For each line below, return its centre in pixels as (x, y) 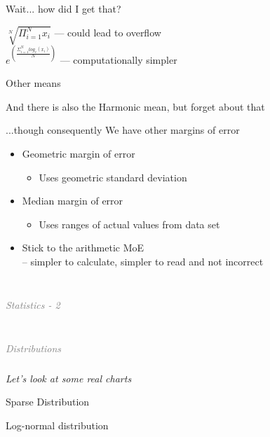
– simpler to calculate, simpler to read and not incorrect (143, 261)
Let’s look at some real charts (69, 378)
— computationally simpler (119, 59)
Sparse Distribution (48, 402)
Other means (33, 83)
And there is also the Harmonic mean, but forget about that (135, 106)
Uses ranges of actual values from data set (129, 224)
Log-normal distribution (57, 425)
